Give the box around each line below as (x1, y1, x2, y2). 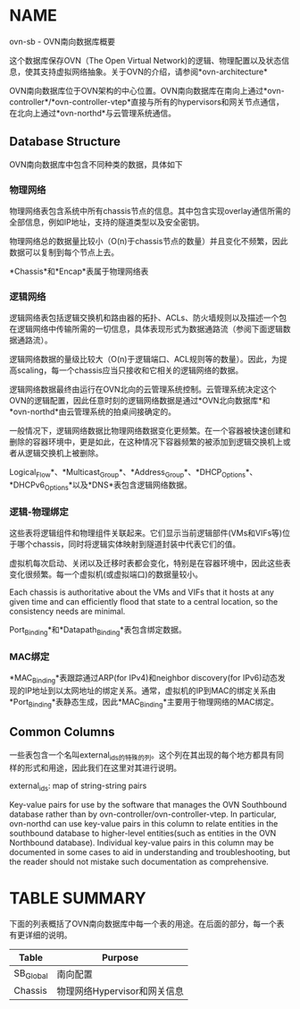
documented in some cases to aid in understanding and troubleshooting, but (9, 847, 291, 858)
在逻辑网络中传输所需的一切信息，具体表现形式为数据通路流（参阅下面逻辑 (9, 324, 283, 335)
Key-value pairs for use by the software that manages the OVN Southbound (9, 800, 287, 810)
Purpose (101, 952, 139, 964)
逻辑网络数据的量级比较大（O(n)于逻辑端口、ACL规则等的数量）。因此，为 (9, 354, 279, 365)
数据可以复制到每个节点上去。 (9, 247, 119, 258)
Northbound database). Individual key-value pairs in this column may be (9, 837, 274, 848)
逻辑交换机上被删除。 (24, 448, 104, 459)
